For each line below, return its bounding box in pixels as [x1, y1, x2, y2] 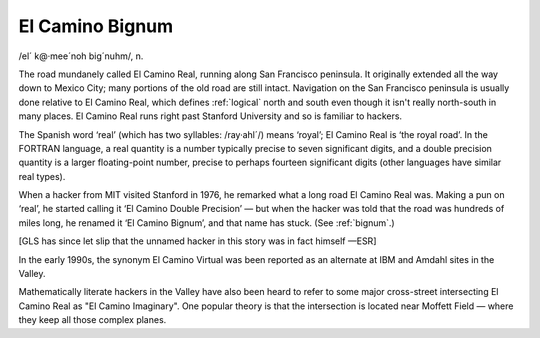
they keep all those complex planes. [18, 314, 167, 326]
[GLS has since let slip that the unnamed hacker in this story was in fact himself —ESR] [18, 235, 377, 247]
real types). [18, 170, 66, 182]
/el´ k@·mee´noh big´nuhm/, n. [18, 50, 144, 62]
